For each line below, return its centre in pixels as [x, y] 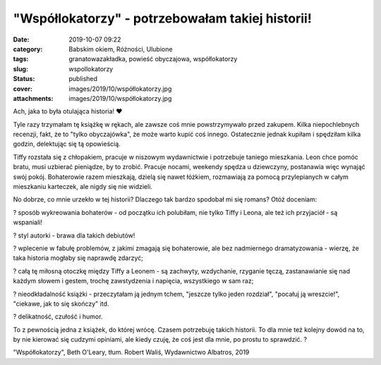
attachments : [33, 98]
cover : [23, 89]
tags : [21, 59]
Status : [24, 79]
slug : [20, 69]
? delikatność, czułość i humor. [58, 316]
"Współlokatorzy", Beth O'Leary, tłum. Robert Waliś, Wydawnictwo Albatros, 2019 [131, 352]
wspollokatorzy [91, 69]
